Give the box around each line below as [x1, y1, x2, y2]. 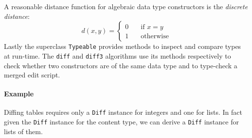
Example [4, 89, 34, 99]
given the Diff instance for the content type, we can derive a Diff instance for [4, 117, 239, 127]
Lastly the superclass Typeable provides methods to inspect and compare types [4, 41, 241, 51]
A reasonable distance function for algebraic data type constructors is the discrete [4, 1, 248, 11]
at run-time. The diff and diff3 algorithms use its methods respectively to [4, 50, 231, 61]
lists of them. [4, 126, 43, 136]
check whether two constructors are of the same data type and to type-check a [4, 60, 237, 70]
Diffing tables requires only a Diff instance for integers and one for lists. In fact [4, 107, 242, 117]
